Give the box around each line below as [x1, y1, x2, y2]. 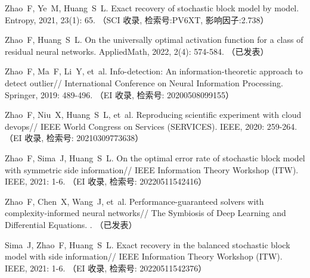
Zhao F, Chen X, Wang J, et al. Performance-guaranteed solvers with [5, 195, 264, 207]
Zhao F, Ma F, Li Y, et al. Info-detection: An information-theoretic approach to [5, 65, 303, 77]
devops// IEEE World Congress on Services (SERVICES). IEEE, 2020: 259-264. [5, 120, 297, 132]
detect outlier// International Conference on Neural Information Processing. [5, 76, 283, 89]
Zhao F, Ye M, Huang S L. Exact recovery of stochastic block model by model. [5, 2, 299, 14]
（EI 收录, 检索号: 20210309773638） [5, 132, 144, 144]
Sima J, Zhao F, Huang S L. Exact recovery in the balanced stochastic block [5, 238, 290, 251]
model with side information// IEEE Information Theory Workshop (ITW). [5, 250, 283, 263]
